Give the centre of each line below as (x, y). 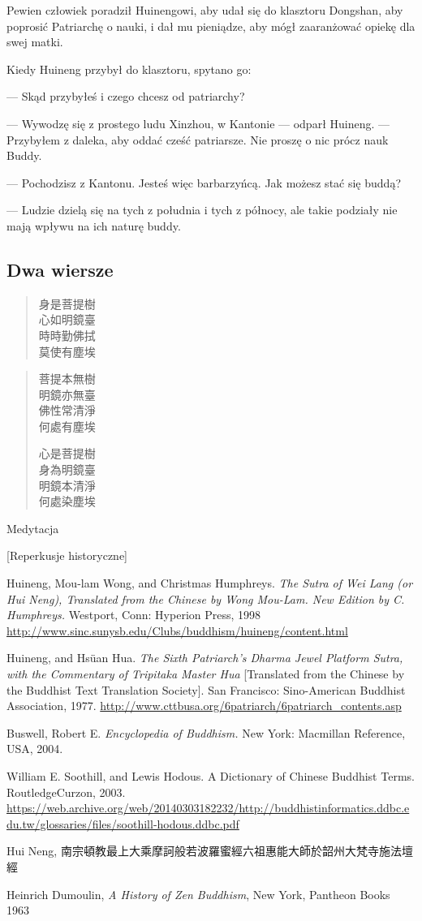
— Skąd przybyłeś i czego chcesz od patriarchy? (126, 96)
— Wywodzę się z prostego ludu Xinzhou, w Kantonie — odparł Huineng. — (198, 123)
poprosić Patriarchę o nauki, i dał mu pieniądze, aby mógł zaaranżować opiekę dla (211, 26)
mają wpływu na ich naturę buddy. (94, 225)
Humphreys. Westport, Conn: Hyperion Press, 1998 (134, 615)
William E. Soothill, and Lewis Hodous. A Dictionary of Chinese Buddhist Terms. (211, 775)
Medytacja (33, 528)
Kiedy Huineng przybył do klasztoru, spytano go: (129, 69)
